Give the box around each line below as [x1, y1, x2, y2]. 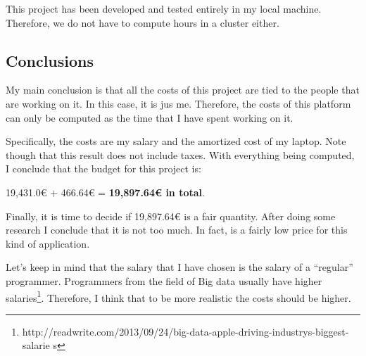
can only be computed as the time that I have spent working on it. [6, 110, 294, 125]
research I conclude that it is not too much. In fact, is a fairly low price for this [6, 222, 348, 237]
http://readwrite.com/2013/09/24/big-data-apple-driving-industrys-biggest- [22, 324, 349, 338]
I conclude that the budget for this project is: [6, 161, 201, 176]
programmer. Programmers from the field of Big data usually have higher [6, 273, 322, 288]
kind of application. [6, 236, 90, 250]
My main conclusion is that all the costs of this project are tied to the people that [6, 82, 360, 97]
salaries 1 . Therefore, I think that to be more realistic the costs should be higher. [6, 288, 351, 305]
